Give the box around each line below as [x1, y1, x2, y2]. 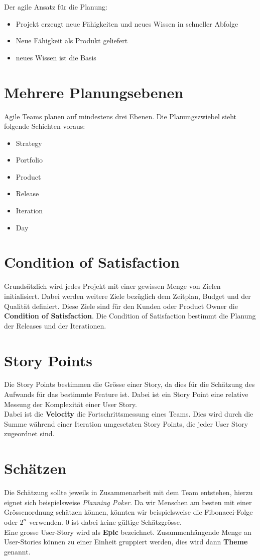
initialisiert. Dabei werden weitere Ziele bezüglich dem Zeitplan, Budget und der [4, 290, 251, 301]
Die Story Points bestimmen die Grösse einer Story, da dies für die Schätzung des [4, 379, 255, 389]
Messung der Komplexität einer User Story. [4, 398, 137, 409]
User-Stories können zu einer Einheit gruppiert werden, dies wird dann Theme [4, 536, 248, 547]
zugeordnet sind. [4, 428, 55, 439]
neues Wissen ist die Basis [16, 52, 96, 62]
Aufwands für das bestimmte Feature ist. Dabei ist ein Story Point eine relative [4, 389, 248, 399]
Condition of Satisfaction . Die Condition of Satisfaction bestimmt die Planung [4, 310, 256, 321]
